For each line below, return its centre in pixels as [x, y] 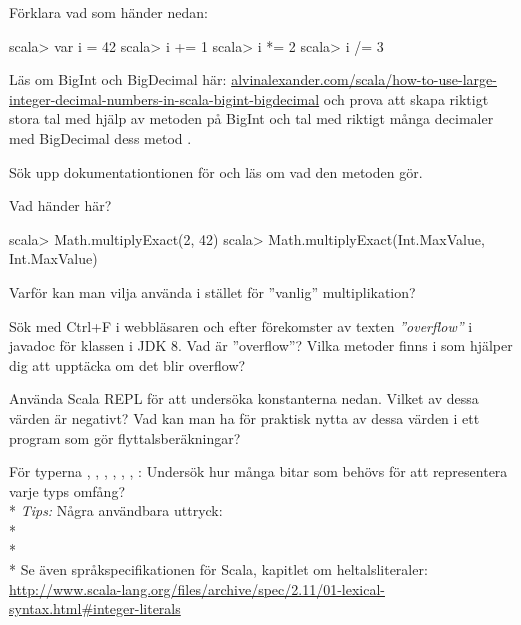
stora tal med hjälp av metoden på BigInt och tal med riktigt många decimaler [251, 118]
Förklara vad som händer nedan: [108, 12]
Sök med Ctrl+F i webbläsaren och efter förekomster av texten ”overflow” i [241, 325]
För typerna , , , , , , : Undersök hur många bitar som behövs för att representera [258, 471]
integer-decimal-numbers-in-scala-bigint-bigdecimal [164, 98]
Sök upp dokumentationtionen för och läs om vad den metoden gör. [216, 171]
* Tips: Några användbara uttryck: [116, 510]
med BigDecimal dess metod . [100, 137]
